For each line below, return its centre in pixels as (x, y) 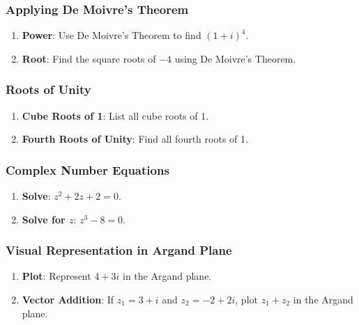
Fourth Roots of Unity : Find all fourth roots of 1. (135, 139)
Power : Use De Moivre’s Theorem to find (112, 35)
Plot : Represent (56, 276)
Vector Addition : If (68, 300)
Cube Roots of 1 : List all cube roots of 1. (115, 115)
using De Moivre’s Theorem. (235, 58)
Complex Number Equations (87, 169)
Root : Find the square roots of (89, 58)
